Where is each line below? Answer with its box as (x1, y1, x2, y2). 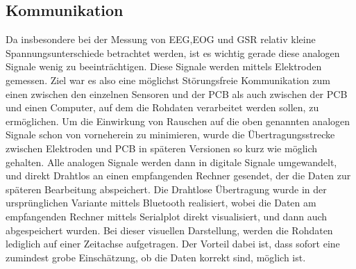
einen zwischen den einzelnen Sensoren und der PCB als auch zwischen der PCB (6, 86, 348, 101)
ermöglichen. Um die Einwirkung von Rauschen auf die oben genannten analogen (6, 113, 350, 128)
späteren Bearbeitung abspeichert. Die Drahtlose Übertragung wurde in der (6, 181, 327, 196)
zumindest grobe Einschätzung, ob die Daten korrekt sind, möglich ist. (6, 250, 306, 264)
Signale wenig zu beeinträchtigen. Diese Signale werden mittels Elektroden (6, 59, 322, 74)
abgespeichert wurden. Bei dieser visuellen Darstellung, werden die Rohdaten (6, 222, 333, 237)
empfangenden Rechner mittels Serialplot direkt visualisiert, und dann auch (6, 209, 328, 223)
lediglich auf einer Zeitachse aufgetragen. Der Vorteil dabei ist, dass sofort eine (6, 236, 340, 251)
